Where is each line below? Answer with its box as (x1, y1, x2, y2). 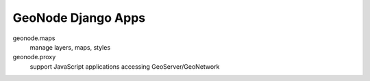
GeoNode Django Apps (12, 10, 146, 25)
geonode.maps (12, 34, 56, 42)
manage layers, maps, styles (29, 43, 111, 51)
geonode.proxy (12, 53, 56, 61)
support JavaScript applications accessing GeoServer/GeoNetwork (29, 62, 220, 71)
